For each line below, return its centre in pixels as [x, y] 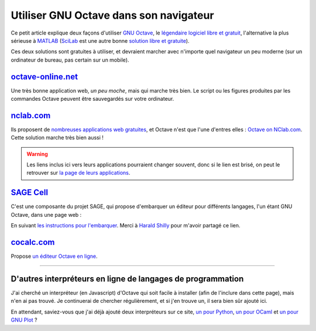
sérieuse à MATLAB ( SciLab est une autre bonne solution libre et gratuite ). [100, 40]
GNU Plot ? [24, 320]
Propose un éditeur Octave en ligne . [54, 256]
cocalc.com [33, 242]
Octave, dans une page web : [46, 214]
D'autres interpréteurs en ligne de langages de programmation [127, 279]
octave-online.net [44, 76]
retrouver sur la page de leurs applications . [78, 173]
